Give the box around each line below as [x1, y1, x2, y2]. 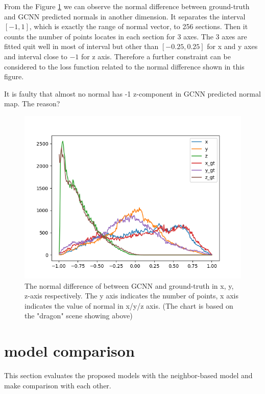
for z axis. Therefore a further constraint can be [81, 51, 231, 61]
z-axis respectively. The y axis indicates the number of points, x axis [25, 290, 238, 301]
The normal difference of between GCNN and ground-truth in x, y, [25, 280, 234, 291]
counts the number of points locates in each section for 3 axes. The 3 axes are [4, 31, 247, 41]
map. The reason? [4, 98, 60, 109]
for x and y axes [207, 41, 258, 52]
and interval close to [4, 51, 67, 61]
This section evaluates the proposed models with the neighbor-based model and [4, 370, 253, 381]
